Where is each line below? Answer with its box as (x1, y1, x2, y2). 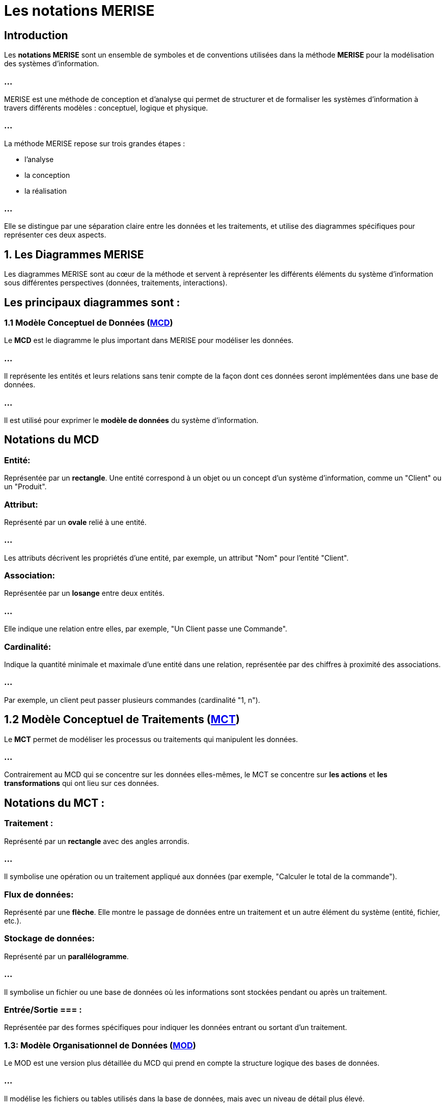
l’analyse (24, 154, 54, 164)
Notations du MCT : (4, 796, 105, 809)
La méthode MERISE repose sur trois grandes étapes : (4, 139, 185, 148)
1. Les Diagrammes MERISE (4, 248, 144, 261)
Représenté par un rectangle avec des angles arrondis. (4, 836, 189, 846)
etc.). (4, 916, 21, 926)
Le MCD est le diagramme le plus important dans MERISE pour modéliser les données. (4, 336, 294, 345)
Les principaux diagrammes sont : (4, 296, 180, 309)
